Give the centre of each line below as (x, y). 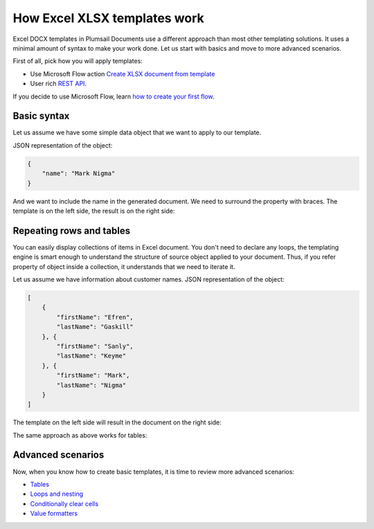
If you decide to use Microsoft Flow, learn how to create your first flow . (114, 96)
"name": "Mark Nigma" (79, 174)
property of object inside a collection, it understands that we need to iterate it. (124, 266)
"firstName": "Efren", (95, 317)
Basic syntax (41, 116)
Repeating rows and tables (72, 231)
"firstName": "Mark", (93, 375)
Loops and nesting (56, 494)
